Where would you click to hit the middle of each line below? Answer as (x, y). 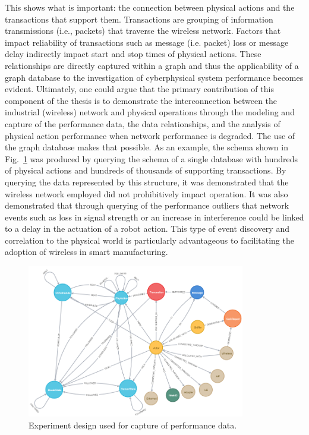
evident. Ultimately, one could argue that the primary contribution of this (139, 89)
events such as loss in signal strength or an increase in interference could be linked (154, 217)
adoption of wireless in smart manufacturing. (86, 252)
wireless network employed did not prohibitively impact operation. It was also (146, 193)
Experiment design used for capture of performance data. (133, 425)
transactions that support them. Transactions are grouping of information (139, 19)
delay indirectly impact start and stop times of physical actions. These (133, 54)
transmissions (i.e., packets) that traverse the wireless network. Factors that (143, 31)
